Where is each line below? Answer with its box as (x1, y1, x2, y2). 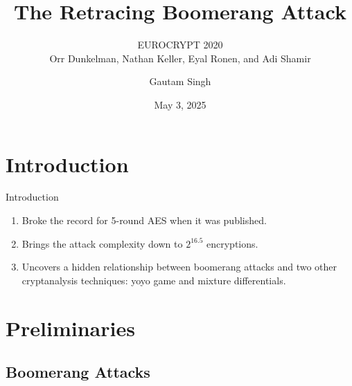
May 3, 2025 (154, 97, 206, 111)
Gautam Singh (149, 74, 211, 89)
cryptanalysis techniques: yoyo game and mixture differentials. (21, 273, 286, 287)
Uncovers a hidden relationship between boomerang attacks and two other (21, 259, 337, 274)
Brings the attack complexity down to (21, 236, 183, 250)
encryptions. (206, 236, 258, 250)
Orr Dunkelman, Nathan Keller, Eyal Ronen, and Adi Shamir (49, 50, 311, 65)
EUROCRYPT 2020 (137, 37, 223, 52)
